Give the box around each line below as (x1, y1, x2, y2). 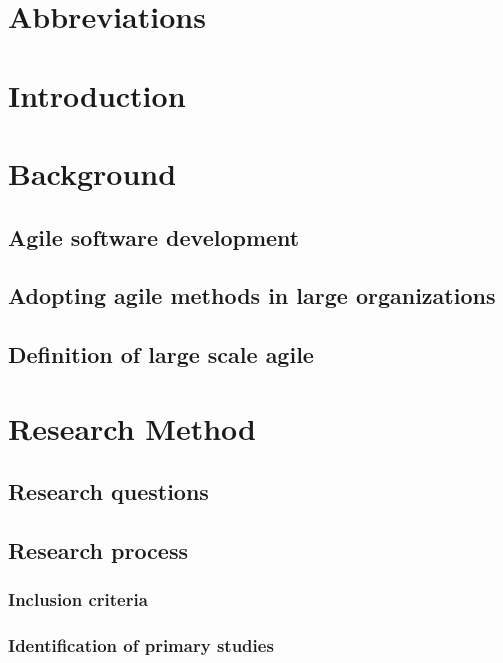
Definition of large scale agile (8, 339, 314, 370)
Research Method (8, 407, 256, 448)
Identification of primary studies (8, 633, 274, 658)
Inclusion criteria (8, 587, 148, 612)
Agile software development (8, 221, 300, 252)
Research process (8, 535, 188, 566)
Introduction (8, 74, 186, 115)
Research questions (8, 476, 209, 507)
